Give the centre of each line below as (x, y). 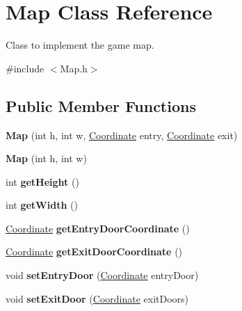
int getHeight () (42, 181)
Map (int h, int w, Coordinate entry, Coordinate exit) (122, 135)
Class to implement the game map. (80, 45)
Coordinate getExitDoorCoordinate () (94, 252)
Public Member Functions (101, 105)
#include (25, 68)
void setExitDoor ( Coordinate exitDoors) (97, 298)
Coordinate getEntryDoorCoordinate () (98, 228)
